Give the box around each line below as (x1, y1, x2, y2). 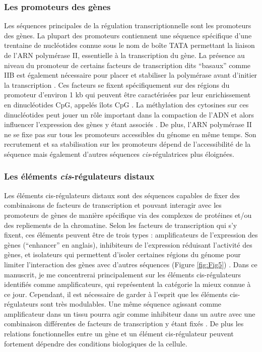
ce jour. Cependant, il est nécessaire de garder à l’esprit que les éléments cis (4, 288, 238, 299)
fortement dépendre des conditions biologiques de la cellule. (4, 338, 187, 348)
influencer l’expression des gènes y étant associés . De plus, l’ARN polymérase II (4, 119, 252, 130)
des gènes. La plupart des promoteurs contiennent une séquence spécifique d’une (4, 30, 252, 40)
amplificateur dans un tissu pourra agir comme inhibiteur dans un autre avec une (4, 308, 255, 319)
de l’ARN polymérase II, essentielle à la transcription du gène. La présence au (4, 50, 245, 60)
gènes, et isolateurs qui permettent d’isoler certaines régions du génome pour (4, 249, 241, 260)
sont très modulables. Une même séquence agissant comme (40, 299, 222, 309)
